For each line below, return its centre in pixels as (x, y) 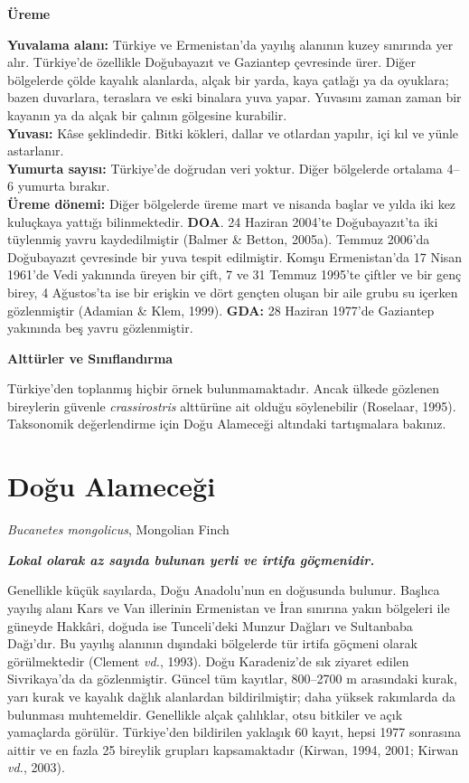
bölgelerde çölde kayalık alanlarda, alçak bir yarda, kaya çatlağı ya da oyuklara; (228, 79)
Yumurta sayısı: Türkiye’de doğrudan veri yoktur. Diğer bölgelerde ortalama (225, 168)
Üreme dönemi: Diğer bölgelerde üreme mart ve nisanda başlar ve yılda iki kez (232, 203)
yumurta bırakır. (64, 186)
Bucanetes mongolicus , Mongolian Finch (118, 529)
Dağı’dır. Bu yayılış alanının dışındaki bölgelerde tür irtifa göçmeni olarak (212, 643)
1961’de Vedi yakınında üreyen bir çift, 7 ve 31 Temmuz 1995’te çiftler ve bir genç (234, 274)
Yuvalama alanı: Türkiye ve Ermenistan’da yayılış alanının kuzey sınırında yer (230, 44)
